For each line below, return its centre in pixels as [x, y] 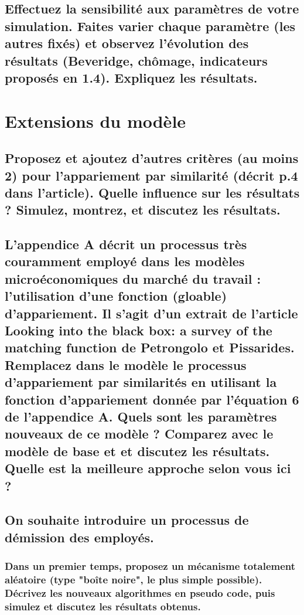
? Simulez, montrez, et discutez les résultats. [143, 210]
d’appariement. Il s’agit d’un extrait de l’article [151, 313]
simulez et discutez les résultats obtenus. [103, 606]
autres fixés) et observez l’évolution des [127, 43]
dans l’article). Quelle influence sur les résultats [152, 192]
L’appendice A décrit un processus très [126, 244]
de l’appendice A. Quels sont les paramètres [141, 416]
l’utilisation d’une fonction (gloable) [116, 296]
